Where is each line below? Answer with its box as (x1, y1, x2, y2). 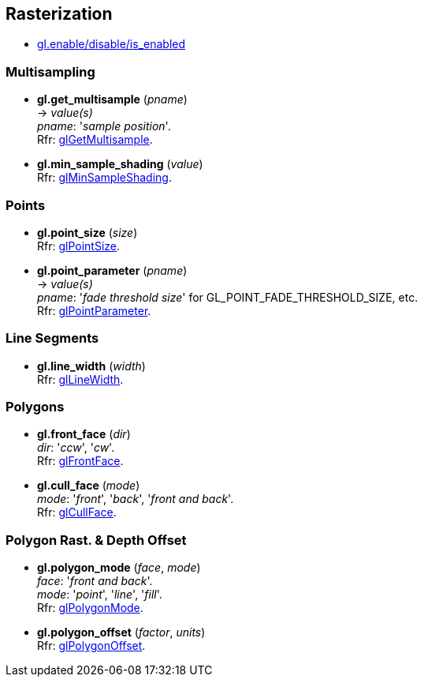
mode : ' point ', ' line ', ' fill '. (37, 587, 162, 602)
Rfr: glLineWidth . (37, 372, 124, 386)
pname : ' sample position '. (37, 119, 171, 133)
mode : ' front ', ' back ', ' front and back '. (37, 492, 234, 506)
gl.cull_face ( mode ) (37, 478, 140, 493)
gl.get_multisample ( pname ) (37, 92, 188, 107)
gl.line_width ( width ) (37, 358, 146, 373)
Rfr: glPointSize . (37, 238, 121, 253)
